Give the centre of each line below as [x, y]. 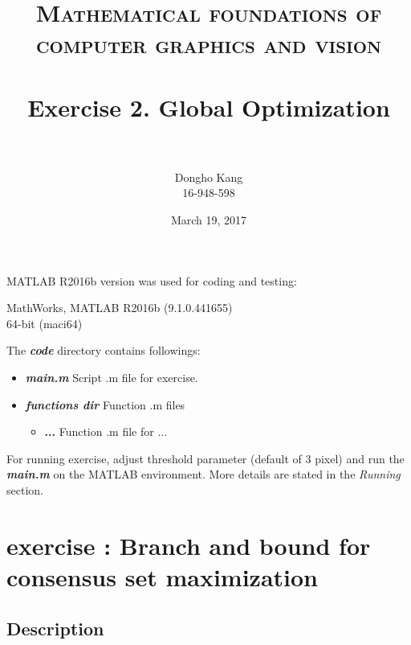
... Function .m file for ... [106, 431]
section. [25, 490]
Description [55, 628]
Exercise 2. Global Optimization [209, 107]
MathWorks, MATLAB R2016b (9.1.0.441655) [120, 308]
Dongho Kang [209, 177]
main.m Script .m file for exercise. [112, 378]
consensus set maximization [162, 576]
